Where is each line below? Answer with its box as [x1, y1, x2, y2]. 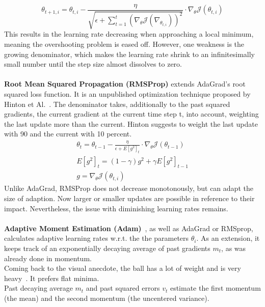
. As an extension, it [196, 233, 260, 243]
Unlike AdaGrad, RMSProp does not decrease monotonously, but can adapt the [4, 183, 253, 193]
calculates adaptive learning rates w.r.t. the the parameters [4, 233, 189, 243]
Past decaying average [4, 283, 73, 293]
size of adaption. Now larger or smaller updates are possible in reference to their [4, 193, 255, 204]
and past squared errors [86, 283, 160, 293]
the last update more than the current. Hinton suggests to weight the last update [4, 118, 258, 129]
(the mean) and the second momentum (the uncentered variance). [4, 292, 209, 303]
